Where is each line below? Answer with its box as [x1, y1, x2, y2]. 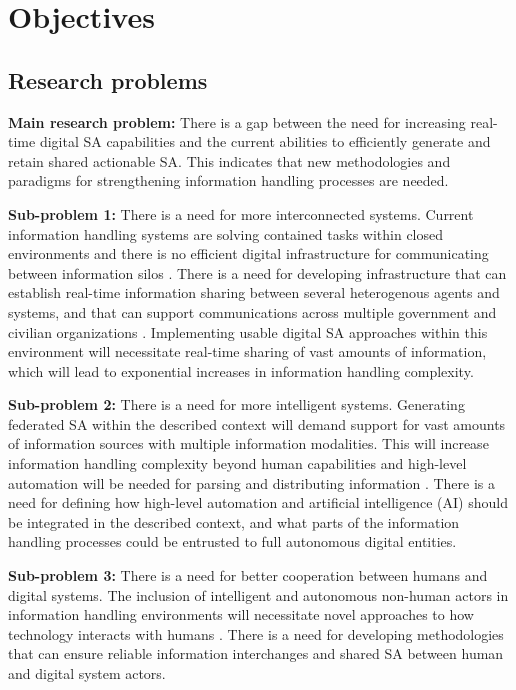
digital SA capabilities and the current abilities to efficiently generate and [39, 131, 491, 152]
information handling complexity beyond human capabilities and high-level [8, 453, 467, 474]
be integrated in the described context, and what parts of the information [8, 511, 460, 532]
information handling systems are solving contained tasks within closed [8, 223, 444, 244]
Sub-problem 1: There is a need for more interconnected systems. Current [8, 203, 474, 224]
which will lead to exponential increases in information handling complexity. [8, 360, 474, 381]
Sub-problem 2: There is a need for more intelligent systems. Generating [8, 394, 465, 415]
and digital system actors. [8, 663, 166, 684]
